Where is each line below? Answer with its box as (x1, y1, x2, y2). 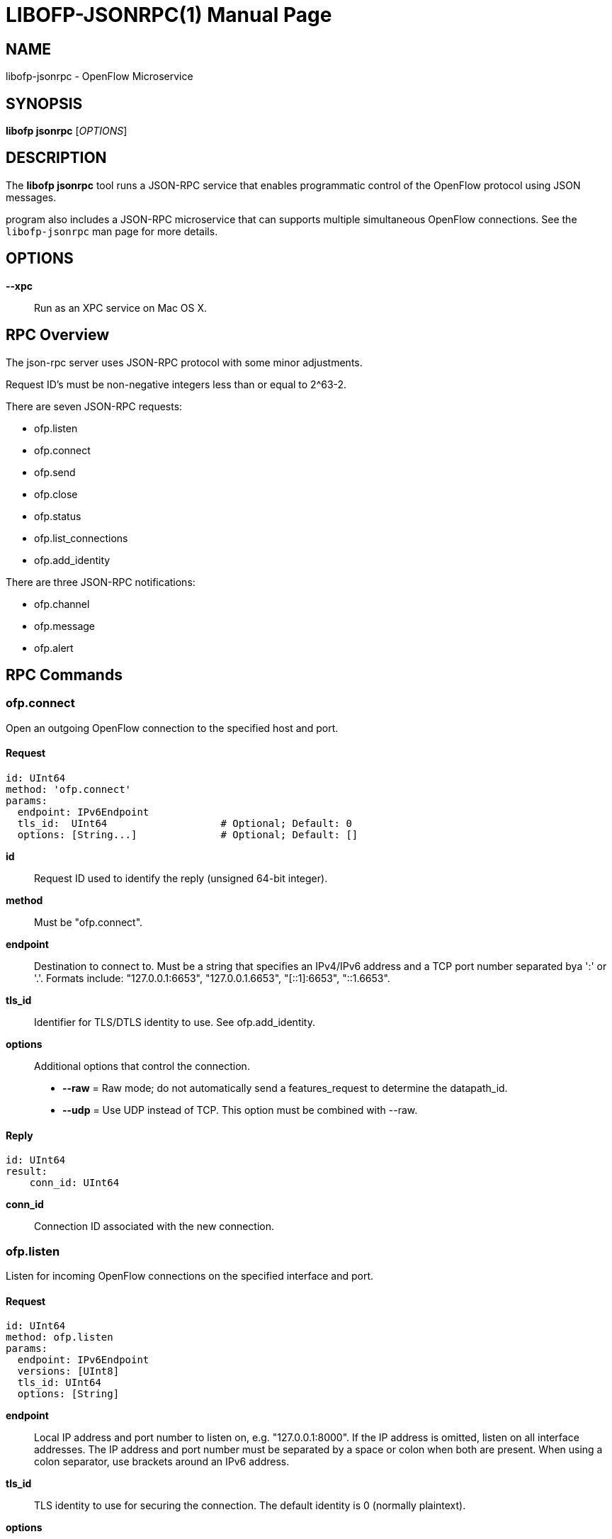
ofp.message (34, 619, 95, 632)
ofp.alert (34, 641, 74, 654)
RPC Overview (6, 326, 110, 344)
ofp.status (34, 509, 81, 522)
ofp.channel (34, 597, 90, 610)
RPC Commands (6, 665, 123, 684)
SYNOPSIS (6, 94, 83, 113)
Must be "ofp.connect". (34, 915, 143, 928)
